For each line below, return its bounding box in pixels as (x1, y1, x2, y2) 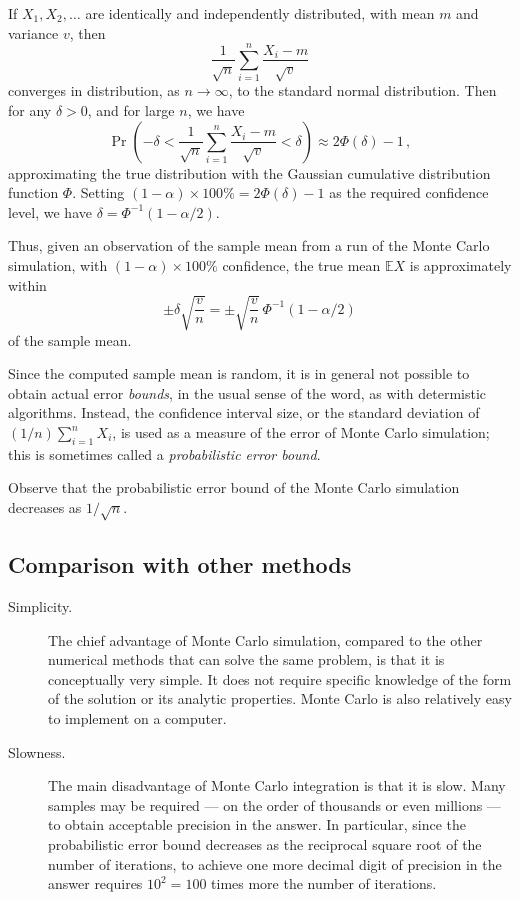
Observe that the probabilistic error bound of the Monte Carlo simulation (8, 477, 460, 498)
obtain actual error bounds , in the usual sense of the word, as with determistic (8, 382, 487, 403)
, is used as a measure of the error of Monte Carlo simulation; (112, 422, 490, 443)
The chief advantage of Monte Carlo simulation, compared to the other (48, 629, 483, 650)
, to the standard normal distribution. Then (228, 80, 497, 101)
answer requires (48, 873, 143, 894)
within (8, 274, 47, 295)
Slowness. (8, 741, 66, 762)
